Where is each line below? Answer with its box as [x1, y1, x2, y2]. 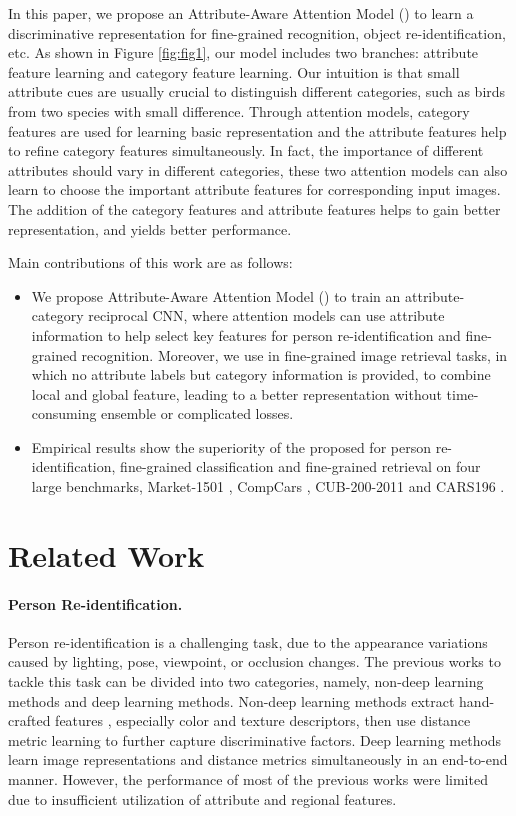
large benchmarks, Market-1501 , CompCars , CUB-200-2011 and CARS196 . [31, 476, 505, 497]
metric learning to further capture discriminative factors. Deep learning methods [8, 729, 502, 750]
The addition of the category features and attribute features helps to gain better [8, 198, 501, 219]
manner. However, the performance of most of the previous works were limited [8, 768, 488, 789]
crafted [8, 710, 51, 731]
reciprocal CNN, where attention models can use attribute [88, 305, 445, 326]
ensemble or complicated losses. [101, 403, 294, 424]
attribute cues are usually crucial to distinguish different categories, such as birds [8, 81, 506, 102]
